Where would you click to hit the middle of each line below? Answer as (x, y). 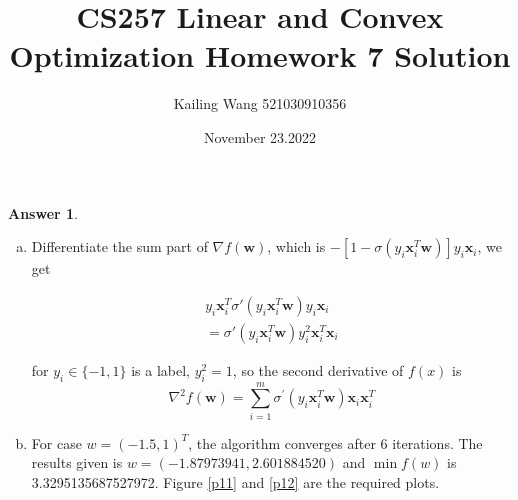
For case (56, 442)
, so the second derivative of (318, 369)
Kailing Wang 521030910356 (260, 103)
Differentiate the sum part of (119, 246)
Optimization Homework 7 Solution (260, 55)
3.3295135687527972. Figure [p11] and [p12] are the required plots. (235, 481)
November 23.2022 (260, 136)
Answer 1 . (43, 212)
